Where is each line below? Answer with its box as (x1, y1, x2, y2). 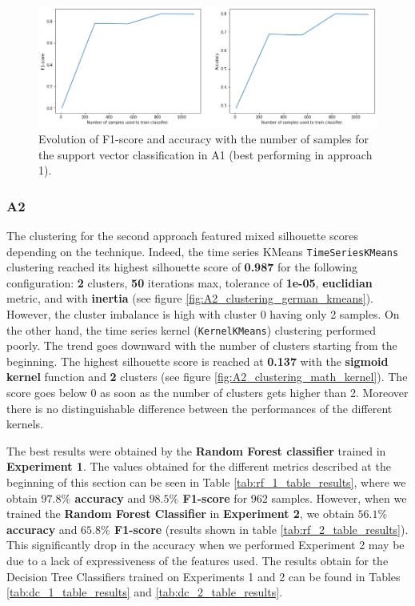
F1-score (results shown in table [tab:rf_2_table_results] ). (114, 520, 409, 537)
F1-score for (182, 489, 248, 506)
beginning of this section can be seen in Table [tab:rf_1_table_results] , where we (6, 473, 406, 490)
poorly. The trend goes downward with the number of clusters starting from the (6, 337, 397, 354)
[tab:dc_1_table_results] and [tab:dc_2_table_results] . (6, 584, 283, 600)
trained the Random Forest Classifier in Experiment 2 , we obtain (6, 505, 354, 522)
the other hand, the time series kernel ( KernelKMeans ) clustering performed (6, 321, 377, 338)
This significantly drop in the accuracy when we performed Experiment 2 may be (6, 536, 405, 553)
